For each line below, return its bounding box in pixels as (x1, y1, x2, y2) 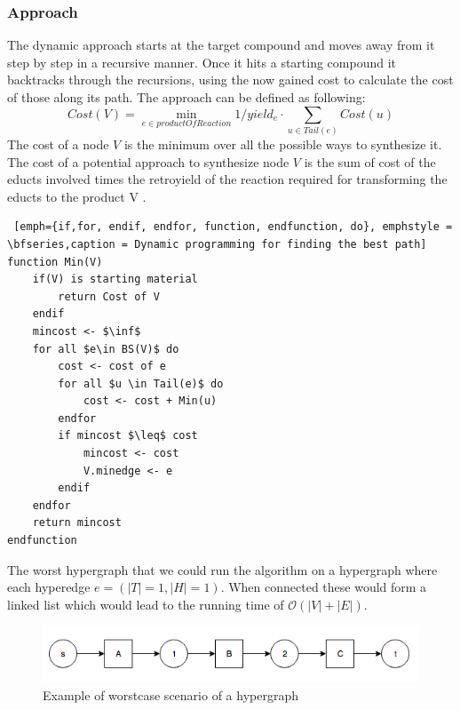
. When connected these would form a (220, 578, 427, 596)
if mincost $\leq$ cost (58, 429, 198, 443)
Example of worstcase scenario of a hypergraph (43, 685, 298, 704)
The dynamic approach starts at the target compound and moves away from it (7, 36, 435, 54)
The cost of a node (7, 134, 109, 153)
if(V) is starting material (32, 273, 198, 286)
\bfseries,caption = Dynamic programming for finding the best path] (7, 237, 427, 251)
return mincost (32, 516, 122, 530)
